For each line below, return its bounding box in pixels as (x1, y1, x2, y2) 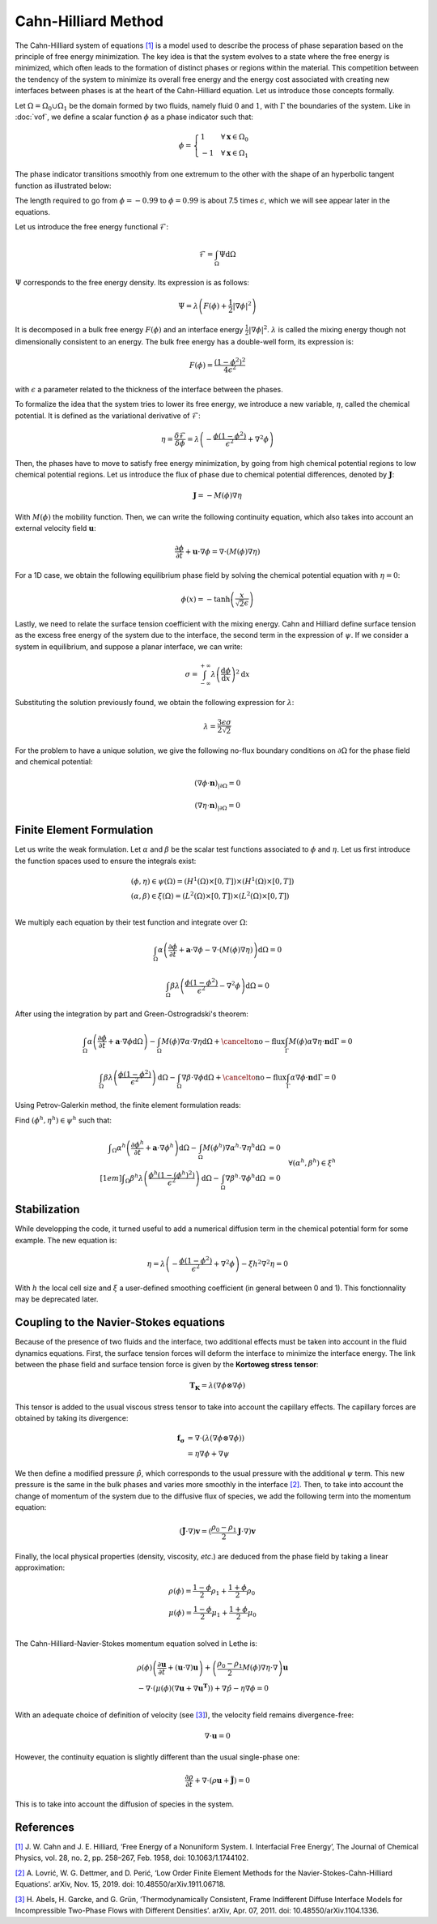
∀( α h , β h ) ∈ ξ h (288, 1157, 336, 1167)
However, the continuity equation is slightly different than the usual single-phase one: (15, 1752, 300, 1762)
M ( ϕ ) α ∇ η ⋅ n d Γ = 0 (288, 1037, 353, 1045)
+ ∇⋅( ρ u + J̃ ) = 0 (194, 1776, 251, 1785)
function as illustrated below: (15, 181, 112, 190)
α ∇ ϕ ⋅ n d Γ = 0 (290, 1072, 337, 1082)
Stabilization (15, 1203, 80, 1216)
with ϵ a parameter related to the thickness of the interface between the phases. (15, 384, 283, 394)
